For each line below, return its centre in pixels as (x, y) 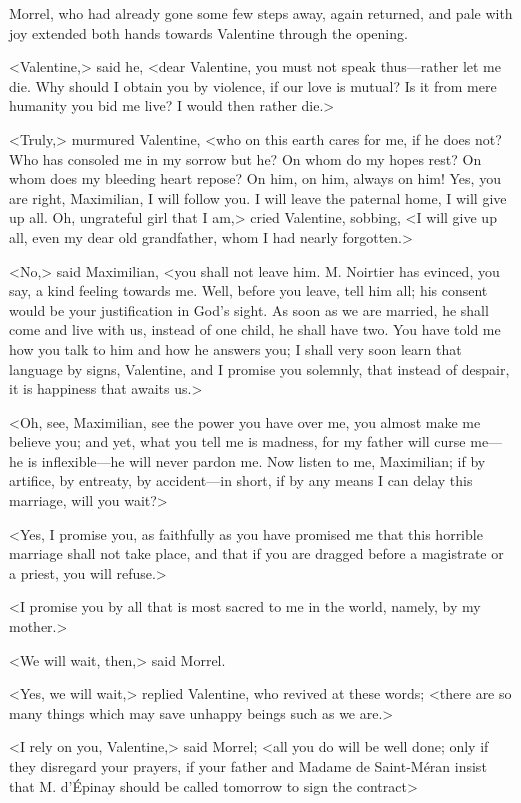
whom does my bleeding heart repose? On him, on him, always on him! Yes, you (255, 178)
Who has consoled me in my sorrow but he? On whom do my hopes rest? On (245, 158)
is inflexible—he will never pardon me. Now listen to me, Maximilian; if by (256, 460)
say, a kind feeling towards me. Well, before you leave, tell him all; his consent (248, 290)
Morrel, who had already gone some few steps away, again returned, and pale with (261, 13)
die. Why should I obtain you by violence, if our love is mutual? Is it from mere (253, 85)
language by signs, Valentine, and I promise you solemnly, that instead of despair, (259, 368)
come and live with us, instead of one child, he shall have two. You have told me (255, 329)
